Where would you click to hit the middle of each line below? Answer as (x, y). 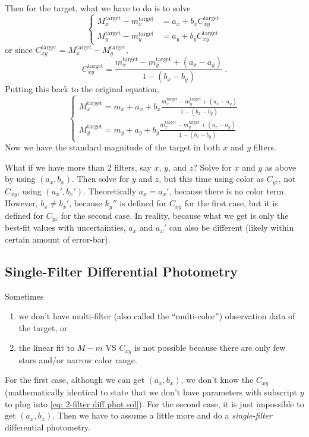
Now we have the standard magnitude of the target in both (113, 147)
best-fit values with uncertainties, (65, 227)
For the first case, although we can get (75, 380)
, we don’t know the (217, 380)
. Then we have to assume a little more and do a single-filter (162, 415)
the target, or (43, 327)
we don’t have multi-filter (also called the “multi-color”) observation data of (157, 316)
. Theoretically (110, 191)
